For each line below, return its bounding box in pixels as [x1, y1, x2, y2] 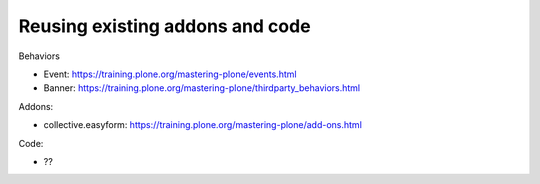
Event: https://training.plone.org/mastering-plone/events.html [43, 68, 297, 80]
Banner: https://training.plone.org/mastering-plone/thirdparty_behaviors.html [43, 82, 361, 94]
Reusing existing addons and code [18, 15, 311, 37]
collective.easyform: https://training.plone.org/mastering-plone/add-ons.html [43, 119, 362, 131]
